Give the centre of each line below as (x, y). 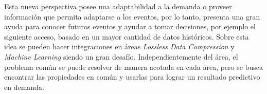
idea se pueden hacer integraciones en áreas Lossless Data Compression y (119, 46)
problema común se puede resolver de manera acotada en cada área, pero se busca (133, 67)
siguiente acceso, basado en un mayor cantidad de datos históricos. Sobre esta (127, 36)
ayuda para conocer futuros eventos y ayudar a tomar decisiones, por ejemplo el (130, 26)
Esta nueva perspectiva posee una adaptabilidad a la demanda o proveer (118, 6)
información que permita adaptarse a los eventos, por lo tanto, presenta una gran (132, 16)
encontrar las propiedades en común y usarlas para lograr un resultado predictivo (132, 77)
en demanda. (24, 87)
